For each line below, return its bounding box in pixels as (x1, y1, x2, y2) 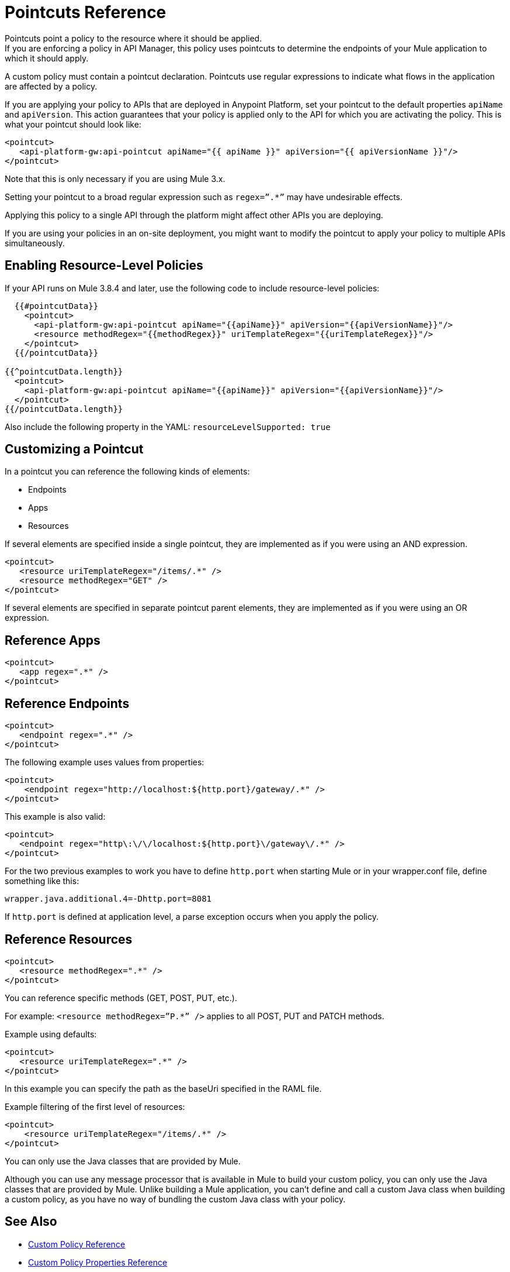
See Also (5, 1214, 57, 1229)
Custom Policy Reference (28, 1239, 126, 1249)
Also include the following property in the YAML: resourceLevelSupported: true (5, 421, 331, 432)
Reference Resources (5, 931, 133, 947)
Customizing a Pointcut (5, 442, 144, 457)
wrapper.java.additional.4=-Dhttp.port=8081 (5, 894, 212, 904)
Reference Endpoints (5, 696, 130, 711)
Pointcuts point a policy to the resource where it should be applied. (5, 33, 262, 43)
